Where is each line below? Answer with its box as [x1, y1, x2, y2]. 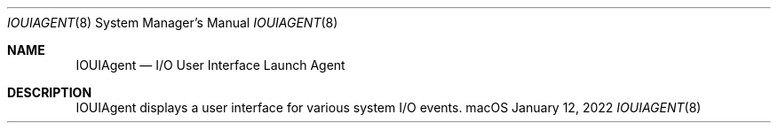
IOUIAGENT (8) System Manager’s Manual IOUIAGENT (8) [7, 15, 338, 30]
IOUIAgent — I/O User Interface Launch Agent [75, 57, 345, 73]
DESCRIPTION [7, 85, 92, 100]
